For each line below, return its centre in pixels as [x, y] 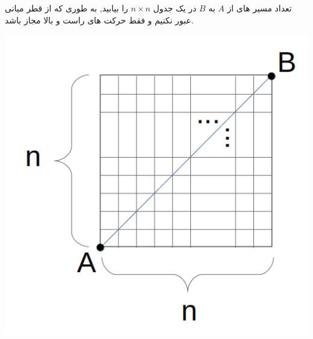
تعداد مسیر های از [259, 8]
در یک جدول [175, 8]
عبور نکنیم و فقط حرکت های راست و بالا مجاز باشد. [99, 20]
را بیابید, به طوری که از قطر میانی [67, 8]
